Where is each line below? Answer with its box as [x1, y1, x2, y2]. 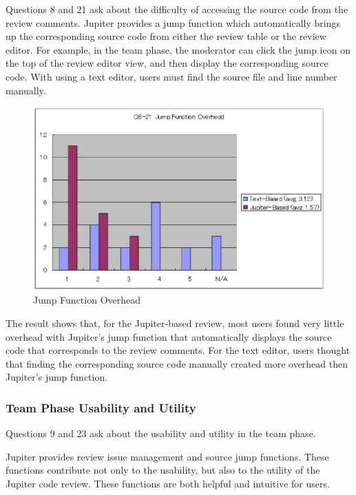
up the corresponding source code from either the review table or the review [6, 29, 326, 43]
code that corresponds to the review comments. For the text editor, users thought [6, 343, 350, 357]
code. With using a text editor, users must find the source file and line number [6, 69, 337, 83]
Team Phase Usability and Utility [6, 399, 196, 416]
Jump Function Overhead [33, 293, 141, 307]
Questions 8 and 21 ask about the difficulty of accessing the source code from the [6, 2, 348, 16]
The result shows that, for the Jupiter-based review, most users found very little [6, 316, 344, 330]
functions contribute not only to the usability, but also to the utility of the [6, 463, 320, 477]
